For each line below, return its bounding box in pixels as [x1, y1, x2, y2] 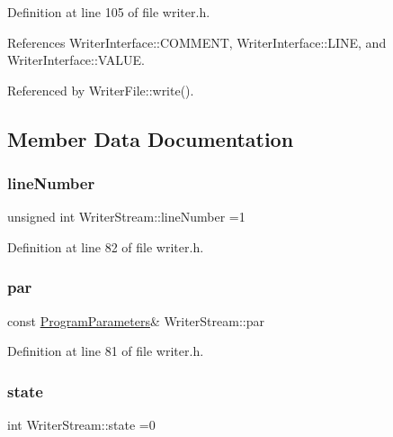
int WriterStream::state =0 [7, 415, 156, 434]
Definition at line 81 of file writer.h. [7, 341, 204, 360]
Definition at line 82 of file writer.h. [7, 237, 204, 256]
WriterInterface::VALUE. [7, 50, 145, 69]
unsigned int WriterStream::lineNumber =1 [7, 207, 246, 226]
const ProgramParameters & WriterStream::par [7, 311, 264, 330]
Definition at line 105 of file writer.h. [7, 3, 210, 21]
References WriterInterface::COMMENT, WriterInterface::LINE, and [7, 32, 387, 51]
